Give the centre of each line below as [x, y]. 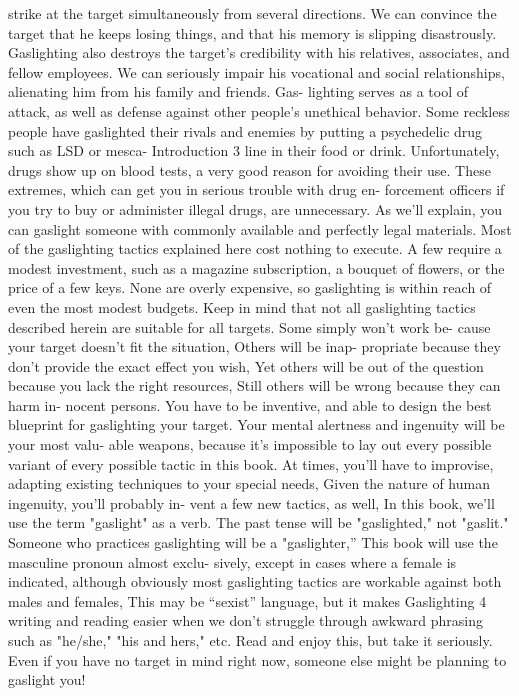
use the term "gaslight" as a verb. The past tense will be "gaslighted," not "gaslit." [258, 522]
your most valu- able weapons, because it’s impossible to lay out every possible [250, 444]
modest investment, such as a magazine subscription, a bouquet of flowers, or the [256, 267]
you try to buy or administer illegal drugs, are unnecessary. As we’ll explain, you [255, 208]
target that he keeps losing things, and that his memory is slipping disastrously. [252, 32]
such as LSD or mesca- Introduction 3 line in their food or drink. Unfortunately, [254, 150]
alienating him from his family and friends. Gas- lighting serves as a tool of [238, 91]
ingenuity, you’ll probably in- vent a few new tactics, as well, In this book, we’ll [251, 502]
